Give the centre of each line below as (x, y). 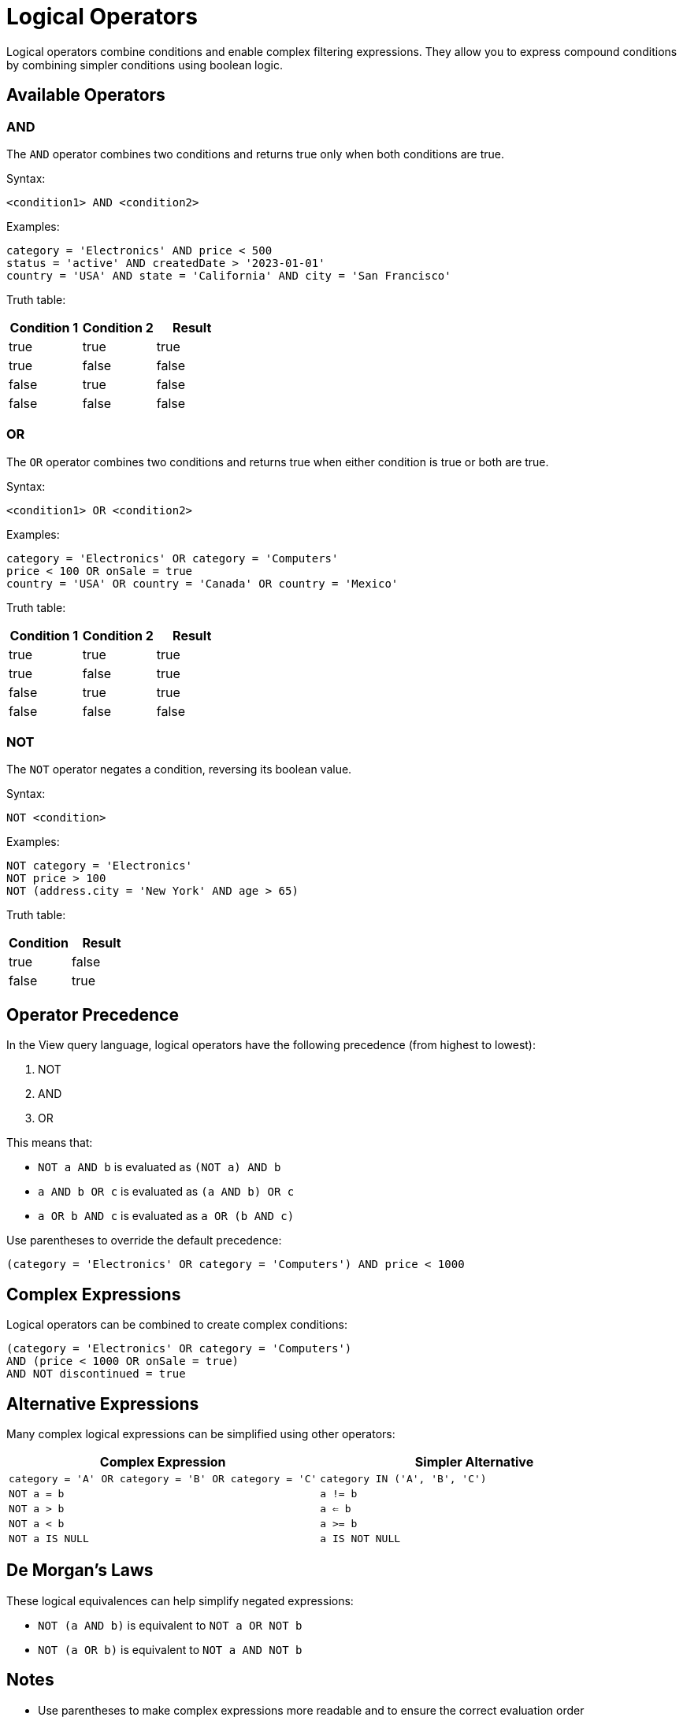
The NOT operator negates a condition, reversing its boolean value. (179, 769)
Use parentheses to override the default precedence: (144, 1240)
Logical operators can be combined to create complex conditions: (177, 1325)
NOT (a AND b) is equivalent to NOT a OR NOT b (170, 1625)
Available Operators (86, 95)
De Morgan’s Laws (80, 1571)
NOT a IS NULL (49, 1539)
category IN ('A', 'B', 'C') (403, 1479)
